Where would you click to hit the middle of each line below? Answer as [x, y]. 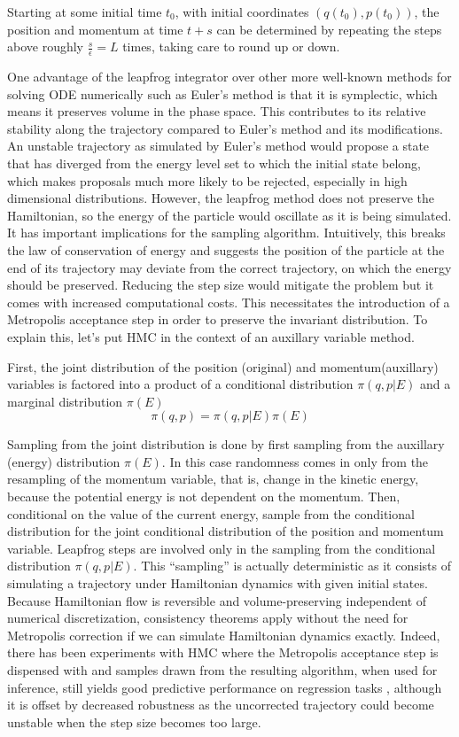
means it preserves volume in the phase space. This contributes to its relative [217, 111]
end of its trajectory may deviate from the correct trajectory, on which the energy [229, 267]
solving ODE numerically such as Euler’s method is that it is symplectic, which [222, 93]
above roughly [46, 47]
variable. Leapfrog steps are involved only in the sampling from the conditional [222, 548]
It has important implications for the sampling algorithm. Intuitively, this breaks [226, 233]
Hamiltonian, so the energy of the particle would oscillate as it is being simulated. [229, 215]
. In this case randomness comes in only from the [295, 461]
